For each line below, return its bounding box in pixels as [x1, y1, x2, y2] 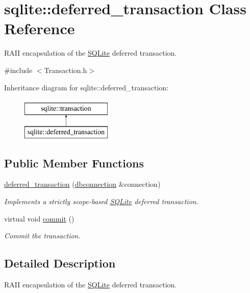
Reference [4, 18, 75, 39]
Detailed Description [4, 255, 116, 271]
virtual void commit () [4, 213, 74, 224]
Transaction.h [44, 64, 87, 75]
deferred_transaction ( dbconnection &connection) [4, 179, 161, 189]
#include [4, 64, 33, 75]
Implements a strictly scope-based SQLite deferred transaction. [4, 196, 198, 207]
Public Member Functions [4, 155, 144, 170]
